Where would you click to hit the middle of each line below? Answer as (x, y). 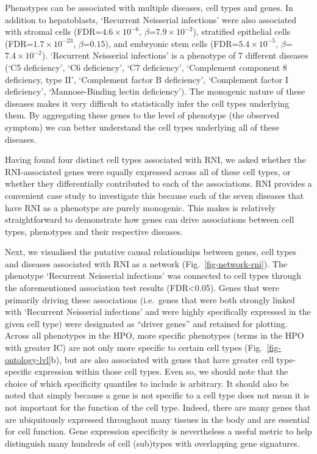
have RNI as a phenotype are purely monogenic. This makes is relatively (140, 207)
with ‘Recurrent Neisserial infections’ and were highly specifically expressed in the (158, 312)
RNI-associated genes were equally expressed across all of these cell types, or (148, 171)
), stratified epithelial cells (242, 31)
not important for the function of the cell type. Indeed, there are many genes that (158, 407)
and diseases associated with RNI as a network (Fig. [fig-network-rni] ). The (146, 263)
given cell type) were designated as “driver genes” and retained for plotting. (146, 323)
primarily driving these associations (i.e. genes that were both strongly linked (150, 299)
